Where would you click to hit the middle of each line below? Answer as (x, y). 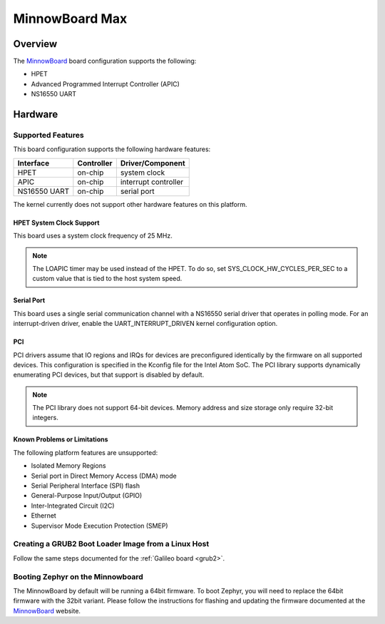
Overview (35, 44)
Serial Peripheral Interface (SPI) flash (86, 486)
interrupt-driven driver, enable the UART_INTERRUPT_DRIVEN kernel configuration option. (145, 324)
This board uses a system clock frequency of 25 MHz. (93, 236)
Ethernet (43, 516)
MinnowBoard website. (47, 610)
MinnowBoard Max (70, 19)
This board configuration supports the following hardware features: (112, 149)
